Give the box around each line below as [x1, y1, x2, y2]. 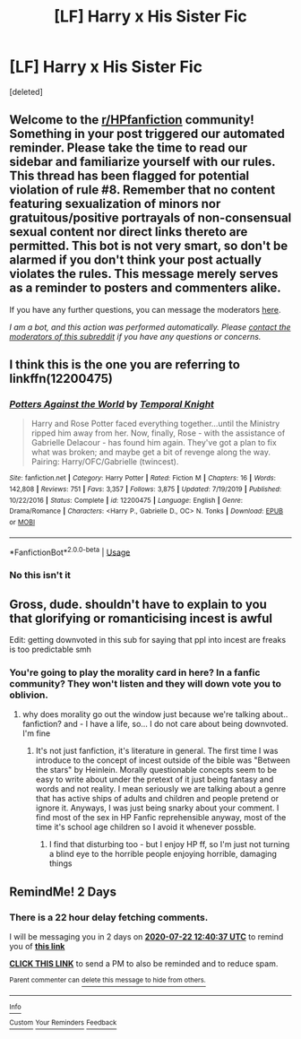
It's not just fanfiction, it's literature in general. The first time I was [35, 746, 279, 757]
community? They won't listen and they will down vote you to [9, 678, 282, 690]
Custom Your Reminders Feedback [9, 1018, 117, 1027]
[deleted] [9, 86, 43, 97]
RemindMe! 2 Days [9, 884, 116, 899]
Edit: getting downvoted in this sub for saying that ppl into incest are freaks [9, 635, 287, 645]
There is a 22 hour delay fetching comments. [9, 911, 209, 923]
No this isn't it [9, 569, 72, 582]
